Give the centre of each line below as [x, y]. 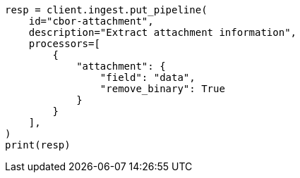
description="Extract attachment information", [163, 32]
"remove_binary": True [162, 89]
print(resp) [38, 145]
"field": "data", [148, 77]
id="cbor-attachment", [91, 21]
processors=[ [64, 44]
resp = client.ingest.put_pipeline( [106, 10]
